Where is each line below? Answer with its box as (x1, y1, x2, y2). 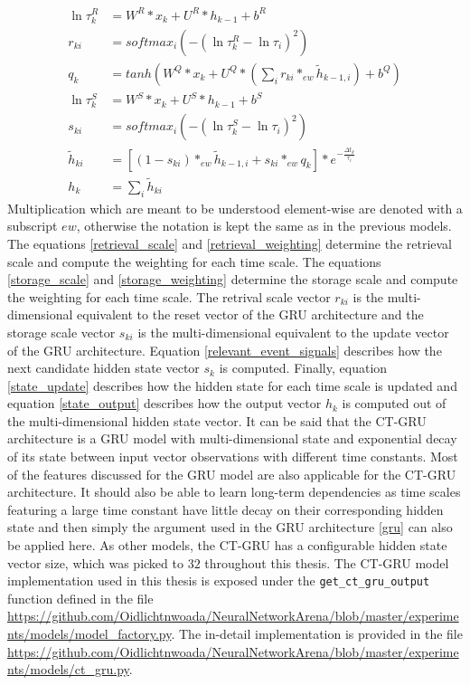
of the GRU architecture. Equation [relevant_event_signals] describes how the (7, 340, 442, 359)
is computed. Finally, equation (219, 358, 388, 377)
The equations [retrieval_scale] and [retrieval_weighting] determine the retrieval (7, 233, 453, 252)
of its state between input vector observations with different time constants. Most (7, 447, 458, 466)
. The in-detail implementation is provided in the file (171, 624, 463, 643)
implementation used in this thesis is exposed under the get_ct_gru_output (7, 571, 430, 590)
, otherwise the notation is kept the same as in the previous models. (76, 216, 452, 235)
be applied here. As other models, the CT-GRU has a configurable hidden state (7, 536, 447, 555)
